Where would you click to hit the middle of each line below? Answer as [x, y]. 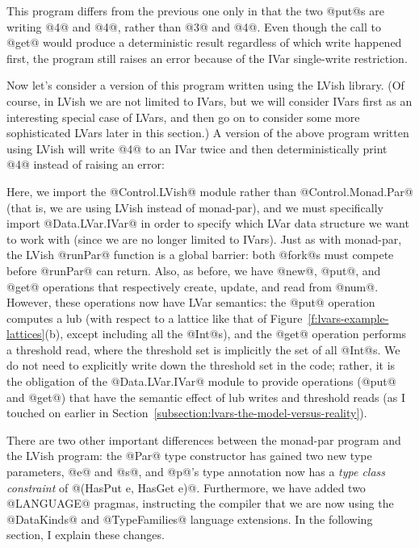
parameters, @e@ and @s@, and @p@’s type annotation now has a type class [196, 472]
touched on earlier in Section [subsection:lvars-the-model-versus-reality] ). [187, 413]
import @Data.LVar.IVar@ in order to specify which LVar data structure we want [208, 223]
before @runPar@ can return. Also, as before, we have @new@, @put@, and [194, 270]
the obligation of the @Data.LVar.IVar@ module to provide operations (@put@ [201, 381]
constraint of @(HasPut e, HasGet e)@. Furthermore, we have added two [186, 487]
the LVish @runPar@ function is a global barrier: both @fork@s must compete [200, 255]
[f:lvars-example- [348, 318]
